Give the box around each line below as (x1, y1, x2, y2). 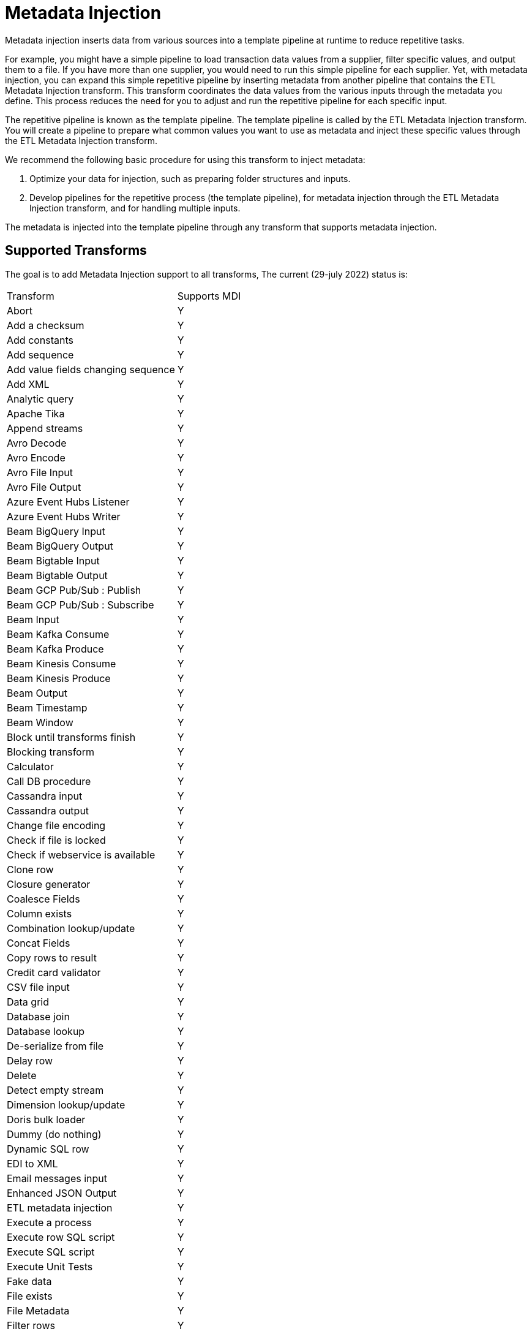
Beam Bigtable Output (7, 569, 108, 582)
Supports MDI (177, 289, 241, 302)
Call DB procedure (7, 775, 91, 787)
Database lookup (7, 1025, 85, 1037)
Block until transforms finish (7, 730, 136, 743)
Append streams (7, 422, 83, 434)
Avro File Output (7, 480, 81, 493)
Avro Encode (7, 451, 66, 464)
